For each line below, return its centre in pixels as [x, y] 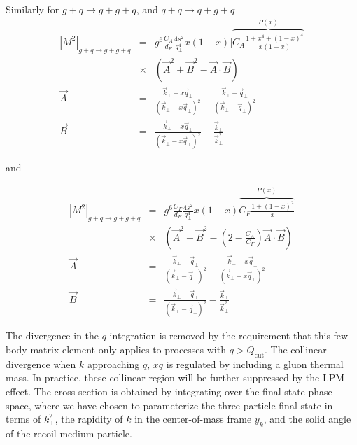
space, [19, 405]
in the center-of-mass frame [193, 419]
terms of [23, 419]
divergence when [41, 363]
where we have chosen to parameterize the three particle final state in [184, 405]
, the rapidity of [89, 419]
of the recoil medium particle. [69, 433]
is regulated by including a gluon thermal [255, 363]
